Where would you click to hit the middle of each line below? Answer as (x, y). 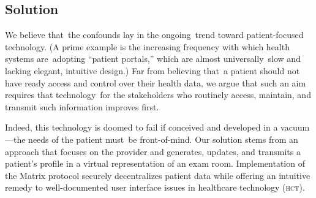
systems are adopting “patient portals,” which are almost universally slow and (153, 59)
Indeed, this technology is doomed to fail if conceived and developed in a (141, 127)
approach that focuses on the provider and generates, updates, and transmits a (153, 151)
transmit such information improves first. (82, 106)
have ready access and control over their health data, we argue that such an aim (156, 82)
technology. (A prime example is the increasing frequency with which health (147, 46)
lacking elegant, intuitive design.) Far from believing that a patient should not (152, 70)
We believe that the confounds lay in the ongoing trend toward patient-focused (154, 35)
